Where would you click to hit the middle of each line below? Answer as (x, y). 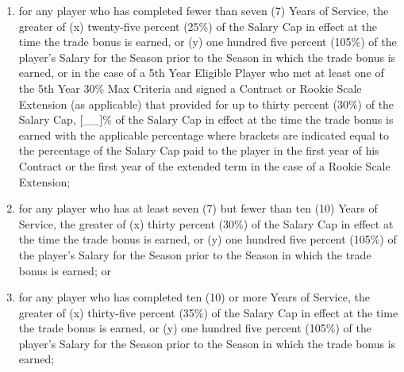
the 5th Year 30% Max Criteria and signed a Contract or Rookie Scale (190, 88)
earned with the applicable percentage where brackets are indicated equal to (204, 134)
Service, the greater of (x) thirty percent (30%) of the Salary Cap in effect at (206, 223)
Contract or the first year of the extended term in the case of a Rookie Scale (204, 165)
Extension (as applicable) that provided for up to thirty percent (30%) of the (206, 104)
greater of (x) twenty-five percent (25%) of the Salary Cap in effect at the (198, 26)
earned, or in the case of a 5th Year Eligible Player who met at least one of (201, 73)
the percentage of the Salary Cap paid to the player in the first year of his (199, 150)
